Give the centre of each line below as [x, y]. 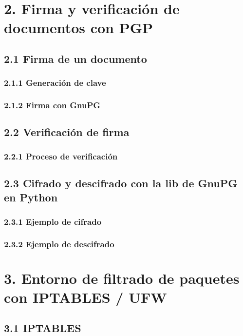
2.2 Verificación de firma [67, 132]
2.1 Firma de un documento [75, 58]
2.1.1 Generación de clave [55, 83]
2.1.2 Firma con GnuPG [52, 105]
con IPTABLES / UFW [85, 297]
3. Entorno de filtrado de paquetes [122, 278]
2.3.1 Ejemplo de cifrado [53, 221]
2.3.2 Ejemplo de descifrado [59, 244]
